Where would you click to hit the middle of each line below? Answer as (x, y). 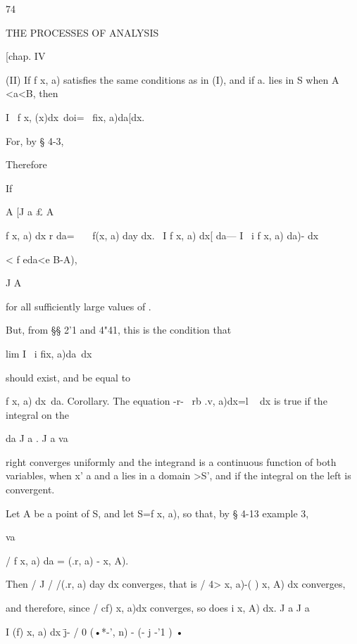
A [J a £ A (30, 211)
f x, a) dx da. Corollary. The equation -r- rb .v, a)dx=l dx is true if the (167, 401)
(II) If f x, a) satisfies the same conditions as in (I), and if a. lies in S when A (173, 79)
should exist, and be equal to (68, 377)
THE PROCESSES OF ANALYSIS (82, 32)
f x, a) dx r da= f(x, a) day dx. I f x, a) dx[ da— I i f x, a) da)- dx (162, 235)
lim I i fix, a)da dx (49, 353)
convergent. (30, 490)
